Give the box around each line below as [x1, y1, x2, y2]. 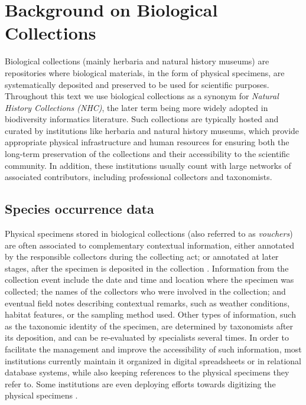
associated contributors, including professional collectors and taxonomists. [5, 171, 272, 183]
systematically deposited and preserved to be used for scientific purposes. [5, 78, 269, 90]
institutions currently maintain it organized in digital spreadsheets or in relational [5, 354, 301, 367]
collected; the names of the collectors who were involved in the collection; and [5, 285, 286, 298]
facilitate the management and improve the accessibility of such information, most [5, 342, 302, 355]
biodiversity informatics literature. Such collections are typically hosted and [5, 113, 279, 125]
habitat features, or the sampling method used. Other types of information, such [5, 308, 296, 321]
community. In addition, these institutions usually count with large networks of [5, 159, 291, 171]
